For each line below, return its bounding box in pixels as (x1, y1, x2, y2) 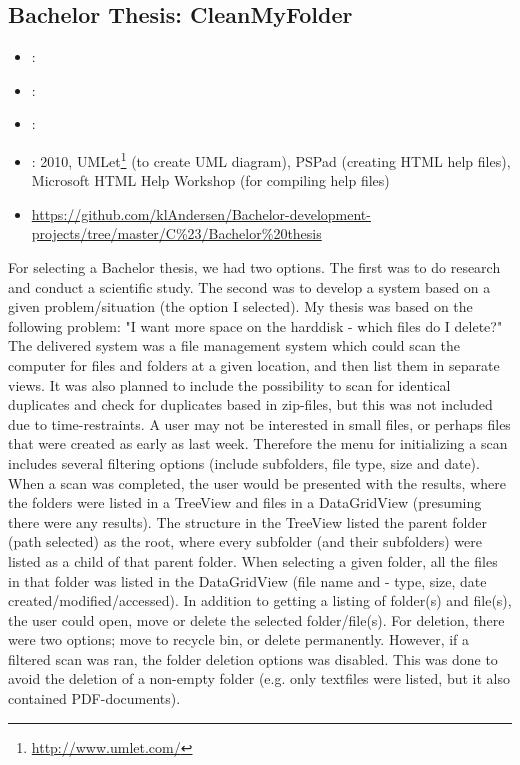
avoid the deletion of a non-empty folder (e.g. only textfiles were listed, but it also (8, 668, 510, 689)
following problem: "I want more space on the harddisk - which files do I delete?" (8, 315, 503, 336)
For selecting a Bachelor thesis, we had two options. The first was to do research (8, 257, 501, 278)
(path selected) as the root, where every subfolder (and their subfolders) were (8, 531, 482, 552)
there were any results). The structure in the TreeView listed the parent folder (8, 511, 487, 532)
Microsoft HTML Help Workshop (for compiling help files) (31, 170, 390, 191)
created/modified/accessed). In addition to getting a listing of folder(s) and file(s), (8, 590, 512, 611)
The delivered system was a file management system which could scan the (8, 335, 460, 356)
